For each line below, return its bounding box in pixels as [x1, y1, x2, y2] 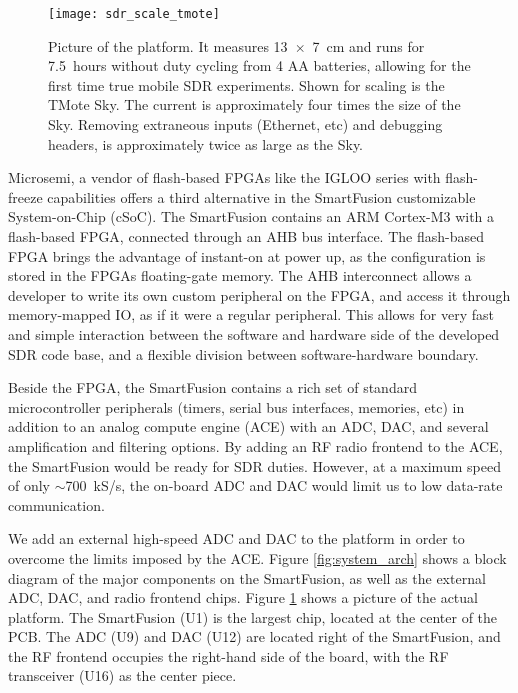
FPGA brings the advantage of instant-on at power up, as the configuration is [8, 245, 486, 266]
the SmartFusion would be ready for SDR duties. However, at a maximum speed [8, 455, 501, 476]
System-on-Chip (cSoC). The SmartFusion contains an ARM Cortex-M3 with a [8, 206, 495, 227]
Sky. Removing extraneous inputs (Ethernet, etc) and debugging [48, 114, 443, 135]
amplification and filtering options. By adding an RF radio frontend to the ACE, [8, 435, 503, 456]
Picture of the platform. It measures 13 [48, 35, 288, 56]
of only [8, 475, 51, 496]
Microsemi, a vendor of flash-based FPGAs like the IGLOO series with [8, 167, 441, 188]
